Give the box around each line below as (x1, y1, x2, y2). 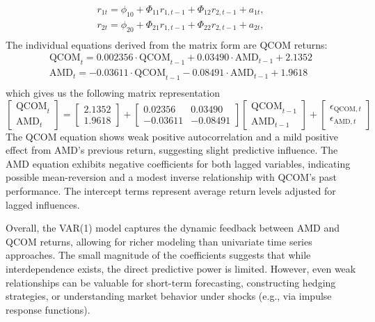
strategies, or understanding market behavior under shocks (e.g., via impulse (6, 289, 332, 303)
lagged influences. (6, 197, 80, 211)
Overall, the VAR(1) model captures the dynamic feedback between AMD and (6, 220, 340, 235)
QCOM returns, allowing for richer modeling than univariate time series (6, 234, 312, 248)
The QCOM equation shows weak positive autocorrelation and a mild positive (6, 129, 338, 143)
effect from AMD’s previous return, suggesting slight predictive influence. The (6, 143, 338, 157)
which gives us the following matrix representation (6, 85, 220, 99)
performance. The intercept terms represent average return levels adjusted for (6, 183, 336, 198)
